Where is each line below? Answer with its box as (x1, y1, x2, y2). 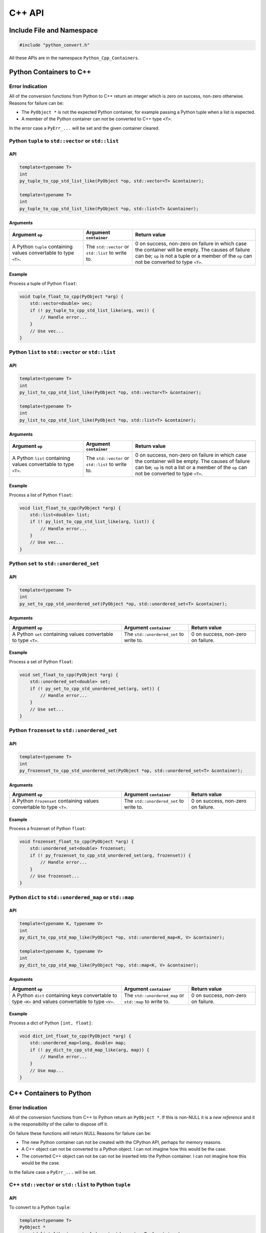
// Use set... (30, 706, 64, 712)
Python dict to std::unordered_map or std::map (9, 894, 134, 901)
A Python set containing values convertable (12, 630, 113, 637)
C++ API (9, 7, 44, 18)
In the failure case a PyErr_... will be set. (9, 1169, 97, 1175)
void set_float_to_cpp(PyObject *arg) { (19, 672, 118, 678)
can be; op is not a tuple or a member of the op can (135, 252, 252, 259)
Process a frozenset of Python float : (9, 826, 86, 831)
